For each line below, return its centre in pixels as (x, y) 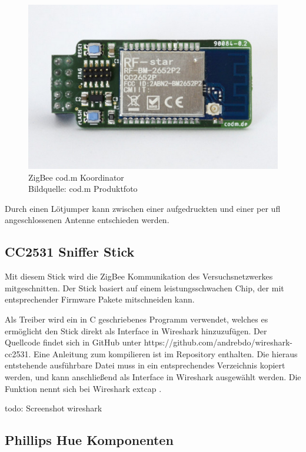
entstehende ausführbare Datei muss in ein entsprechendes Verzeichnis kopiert (145, 365)
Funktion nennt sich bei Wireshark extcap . (83, 388)
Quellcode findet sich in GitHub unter (73, 342)
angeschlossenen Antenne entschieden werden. (87, 220)
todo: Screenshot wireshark (54, 408)
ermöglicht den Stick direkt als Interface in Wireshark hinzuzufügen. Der (136, 330)
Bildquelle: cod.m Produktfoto (83, 189)
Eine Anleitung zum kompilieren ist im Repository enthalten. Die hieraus (165, 353)
